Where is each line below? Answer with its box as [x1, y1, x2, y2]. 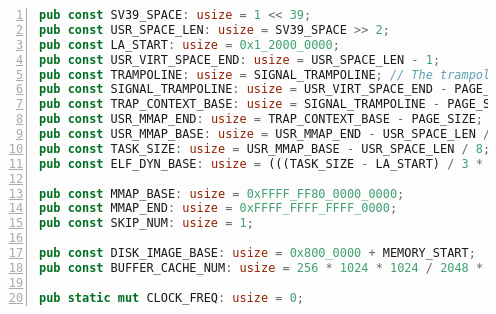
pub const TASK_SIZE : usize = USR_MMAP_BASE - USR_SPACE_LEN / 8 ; [39, 141, 491, 156]
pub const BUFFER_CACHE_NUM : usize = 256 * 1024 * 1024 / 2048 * [39, 260, 484, 275]
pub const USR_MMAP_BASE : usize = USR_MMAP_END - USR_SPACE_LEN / [39, 127, 491, 141]
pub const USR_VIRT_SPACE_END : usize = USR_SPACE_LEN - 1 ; [39, 52, 441, 67]
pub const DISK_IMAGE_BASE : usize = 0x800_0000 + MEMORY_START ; [39, 246, 476, 260]
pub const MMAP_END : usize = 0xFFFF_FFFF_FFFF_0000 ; [39, 201, 398, 216]
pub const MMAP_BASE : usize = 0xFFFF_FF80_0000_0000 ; [39, 186, 405, 201]
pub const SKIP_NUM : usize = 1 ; [39, 216, 254, 231]
